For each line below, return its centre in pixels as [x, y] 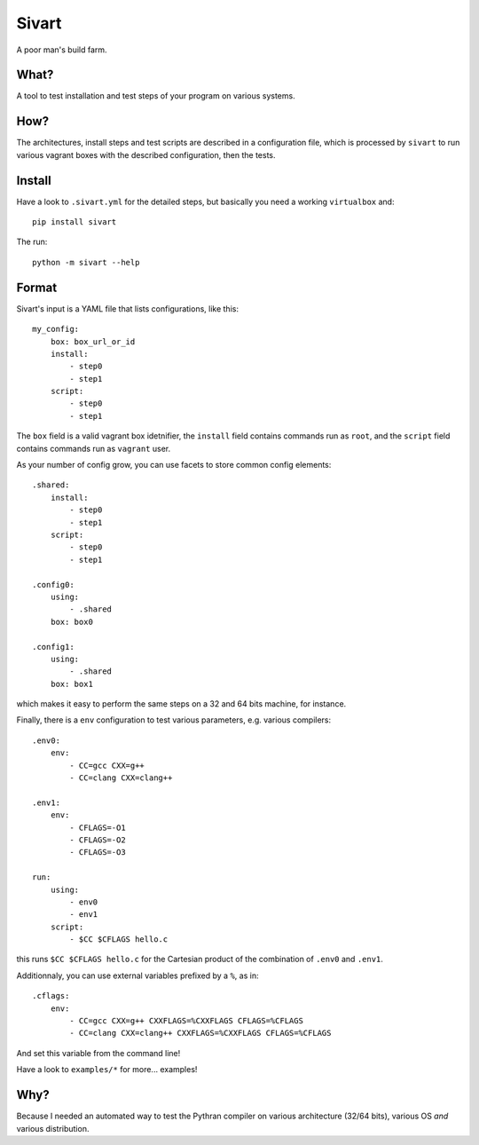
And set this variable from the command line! [98, 1053]
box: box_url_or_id [93, 341]
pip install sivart [75, 222]
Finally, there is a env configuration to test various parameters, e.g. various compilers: [174, 720]
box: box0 [71, 622]
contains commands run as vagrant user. [94, 448]
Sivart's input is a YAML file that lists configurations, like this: [128, 308]
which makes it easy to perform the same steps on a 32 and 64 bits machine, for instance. [181, 704]
